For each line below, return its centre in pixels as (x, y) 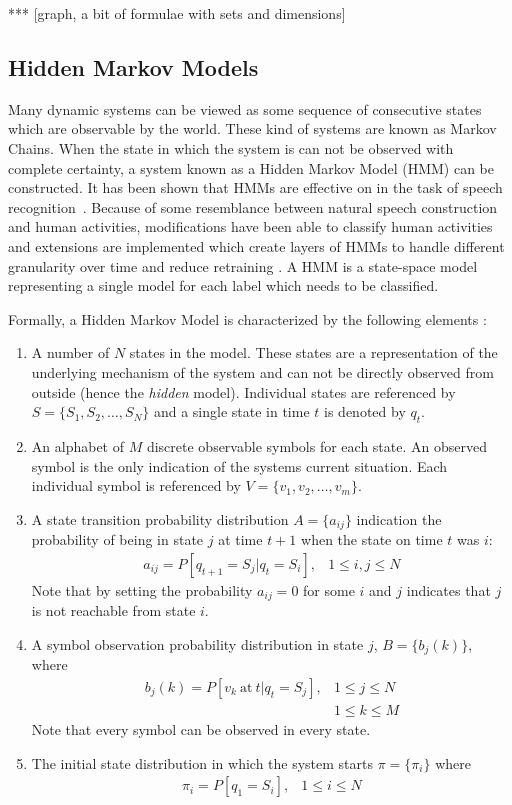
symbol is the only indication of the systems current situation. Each (239, 465)
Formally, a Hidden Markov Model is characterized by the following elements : (247, 318)
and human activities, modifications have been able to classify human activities (250, 226)
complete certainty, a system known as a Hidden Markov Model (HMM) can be (251, 167)
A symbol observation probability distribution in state (197, 643)
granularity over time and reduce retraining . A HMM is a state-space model (243, 265)
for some (329, 589)
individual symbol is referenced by (136, 485)
